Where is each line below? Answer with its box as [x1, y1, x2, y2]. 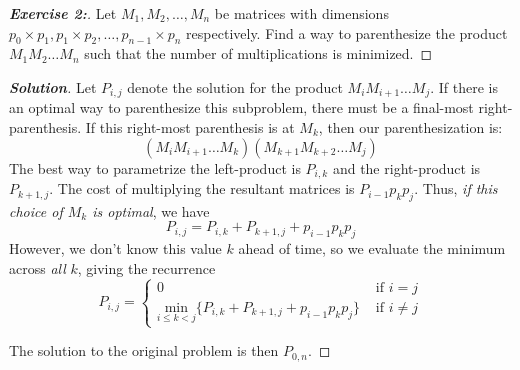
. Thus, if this [414, 178, 498, 199]
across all [9, 257, 66, 278]
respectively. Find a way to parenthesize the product [186, 22, 508, 43]
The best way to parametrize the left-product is [9, 157, 301, 178]
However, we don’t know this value [9, 238, 222, 259]
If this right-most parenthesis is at [85, 117, 295, 138]
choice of [9, 200, 63, 221]
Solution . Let [9, 76, 97, 97]
